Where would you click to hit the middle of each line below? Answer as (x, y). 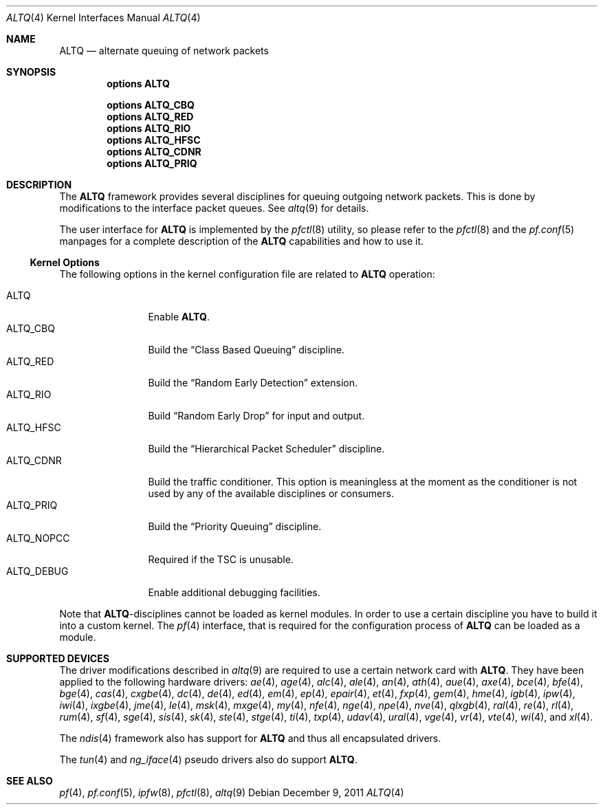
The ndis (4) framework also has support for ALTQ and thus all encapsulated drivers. (250, 738)
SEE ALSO (30, 781)
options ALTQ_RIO (149, 128)
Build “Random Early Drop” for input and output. (256, 416)
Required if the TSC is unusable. (221, 559)
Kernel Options (65, 262)
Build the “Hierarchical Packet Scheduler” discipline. (266, 449)
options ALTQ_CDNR (154, 152)
